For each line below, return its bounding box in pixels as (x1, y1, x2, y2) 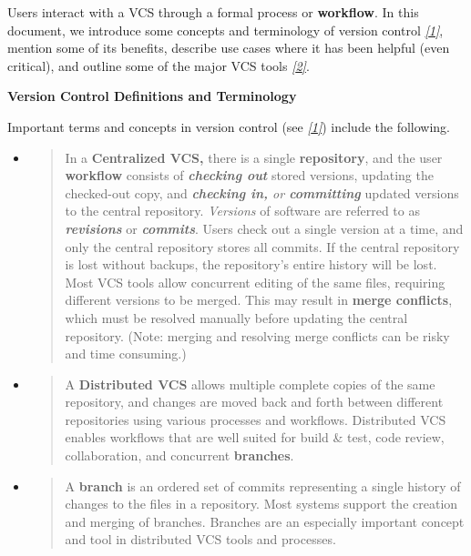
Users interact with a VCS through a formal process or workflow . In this (7, 3, 419, 21)
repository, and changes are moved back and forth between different (65, 392, 444, 411)
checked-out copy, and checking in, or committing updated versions (65, 183, 459, 202)
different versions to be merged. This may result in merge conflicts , (65, 290, 453, 309)
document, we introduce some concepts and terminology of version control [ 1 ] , (7, 20, 444, 39)
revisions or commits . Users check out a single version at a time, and (65, 218, 464, 238)
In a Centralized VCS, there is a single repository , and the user (65, 147, 443, 167)
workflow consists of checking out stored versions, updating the (65, 166, 434, 185)
